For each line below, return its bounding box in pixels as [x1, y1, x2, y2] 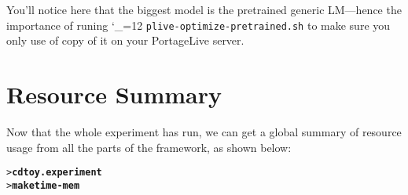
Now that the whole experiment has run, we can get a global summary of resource [6, 123, 402, 139]
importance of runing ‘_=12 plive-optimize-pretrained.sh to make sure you [6, 16, 391, 33]
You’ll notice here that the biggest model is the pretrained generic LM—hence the [6, 2, 402, 17]
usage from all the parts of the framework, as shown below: [6, 139, 292, 155]
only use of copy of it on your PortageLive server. [6, 32, 244, 49]
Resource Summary [6, 78, 222, 110]
